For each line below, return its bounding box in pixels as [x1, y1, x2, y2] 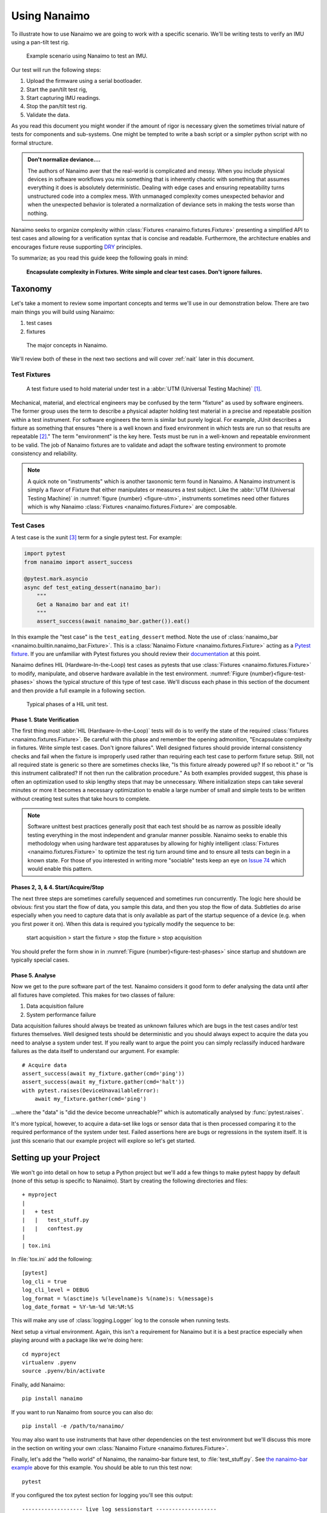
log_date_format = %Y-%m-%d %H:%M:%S [22, 1304, 134, 1310]
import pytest [24, 550, 66, 557]
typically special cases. [11, 956, 70, 963]
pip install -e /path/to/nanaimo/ [22, 1422, 124, 1429]
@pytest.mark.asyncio [24, 576, 88, 582]
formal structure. [11, 139, 53, 146]
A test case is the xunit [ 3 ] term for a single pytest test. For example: [11, 534, 182, 541]
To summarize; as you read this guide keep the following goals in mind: [11, 254, 189, 261]
